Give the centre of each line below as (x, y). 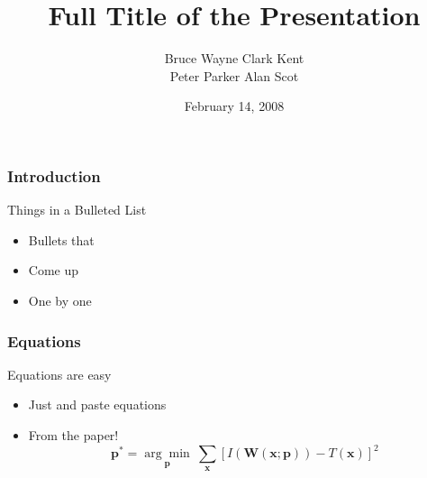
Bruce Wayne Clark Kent (234, 58)
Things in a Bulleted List (77, 210)
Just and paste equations (97, 404)
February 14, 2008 (234, 106)
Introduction (54, 175)
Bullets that (61, 239)
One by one (60, 300)
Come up (54, 270)
